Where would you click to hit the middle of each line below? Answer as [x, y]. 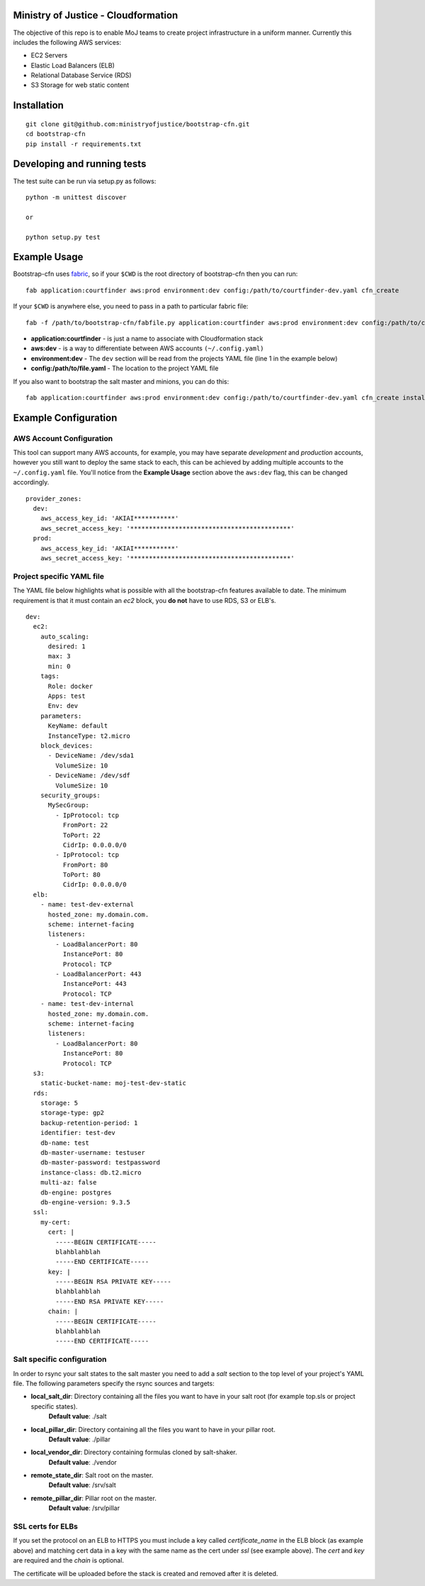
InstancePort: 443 [95, 984]
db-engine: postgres [76, 1192]
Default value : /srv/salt [82, 1485]
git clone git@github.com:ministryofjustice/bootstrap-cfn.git [138, 124]
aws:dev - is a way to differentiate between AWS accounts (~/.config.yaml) [148, 348]
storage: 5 [59, 1103]
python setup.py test [63, 237]
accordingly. [31, 482]
